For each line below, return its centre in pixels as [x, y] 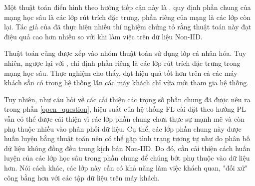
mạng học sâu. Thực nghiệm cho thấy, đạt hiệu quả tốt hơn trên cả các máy [121, 73]
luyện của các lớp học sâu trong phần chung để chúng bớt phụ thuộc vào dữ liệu [127, 158]
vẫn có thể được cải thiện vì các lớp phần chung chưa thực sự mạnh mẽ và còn [124, 118]
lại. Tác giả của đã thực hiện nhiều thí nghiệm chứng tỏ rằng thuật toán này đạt [128, 27]
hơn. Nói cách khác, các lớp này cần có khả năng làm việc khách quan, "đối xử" [126, 167]
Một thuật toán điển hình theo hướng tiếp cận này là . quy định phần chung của [127, 7]
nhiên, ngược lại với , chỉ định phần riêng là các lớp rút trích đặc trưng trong [122, 63]
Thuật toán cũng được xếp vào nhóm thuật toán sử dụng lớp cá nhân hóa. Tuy [125, 53]
